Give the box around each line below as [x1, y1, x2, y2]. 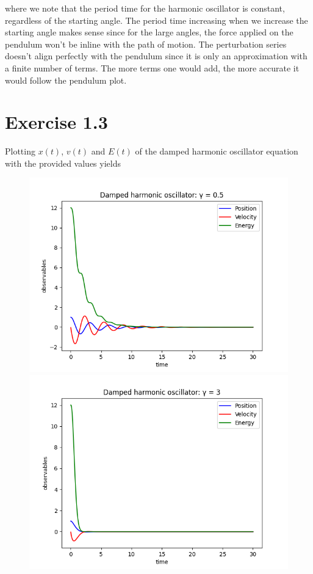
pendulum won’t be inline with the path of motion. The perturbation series [5, 37, 287, 50]
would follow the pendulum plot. [5, 73, 127, 86]
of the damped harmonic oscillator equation [135, 145, 298, 158]
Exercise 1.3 [5, 109, 108, 134]
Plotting [5, 145, 35, 158]
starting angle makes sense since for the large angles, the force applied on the [5, 26, 293, 38]
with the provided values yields [5, 156, 121, 169]
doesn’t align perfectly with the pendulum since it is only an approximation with [5, 49, 308, 62]
